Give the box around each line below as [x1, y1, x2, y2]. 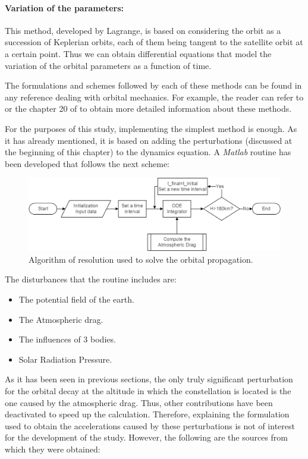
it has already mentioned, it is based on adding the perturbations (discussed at [5, 134, 293, 146]
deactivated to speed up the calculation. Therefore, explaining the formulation [5, 408, 290, 420]
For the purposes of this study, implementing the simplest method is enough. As [5, 122, 297, 134]
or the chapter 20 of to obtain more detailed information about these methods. [5, 102, 292, 115]
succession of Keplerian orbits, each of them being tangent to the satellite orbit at [5, 36, 303, 48]
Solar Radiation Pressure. [18, 353, 112, 365]
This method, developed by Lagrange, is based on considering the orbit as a [5, 24, 281, 36]
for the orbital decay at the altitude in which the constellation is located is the [5, 385, 291, 397]
